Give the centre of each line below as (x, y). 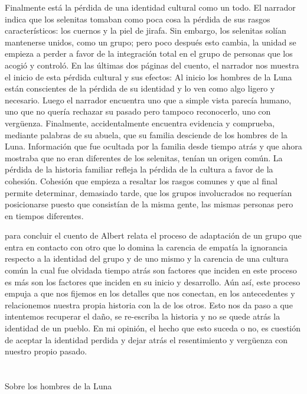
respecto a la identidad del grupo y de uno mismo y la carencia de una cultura (147, 258)
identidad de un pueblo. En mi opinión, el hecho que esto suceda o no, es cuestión (153, 328)
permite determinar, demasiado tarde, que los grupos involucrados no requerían (148, 192)
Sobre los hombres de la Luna (58, 386)
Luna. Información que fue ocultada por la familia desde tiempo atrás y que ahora (153, 146)
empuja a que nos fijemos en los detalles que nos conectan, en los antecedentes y (150, 293)
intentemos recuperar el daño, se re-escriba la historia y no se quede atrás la (143, 316)
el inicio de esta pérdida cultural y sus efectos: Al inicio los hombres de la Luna (148, 76)
